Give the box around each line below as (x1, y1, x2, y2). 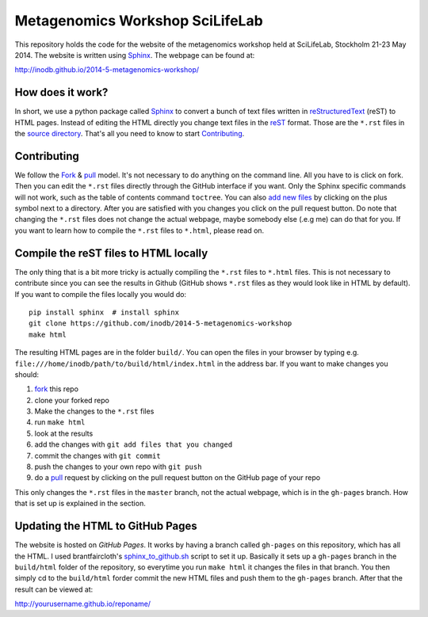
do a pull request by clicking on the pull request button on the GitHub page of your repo (34, 473, 321, 482)
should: (14, 369, 40, 379)
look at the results (34, 428, 94, 438)
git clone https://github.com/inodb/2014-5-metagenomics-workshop (29, 319, 292, 328)
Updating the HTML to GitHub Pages (14, 520, 197, 533)
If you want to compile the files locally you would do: (14, 289, 186, 299)
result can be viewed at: (14, 585, 94, 594)
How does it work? (14, 86, 109, 99)
